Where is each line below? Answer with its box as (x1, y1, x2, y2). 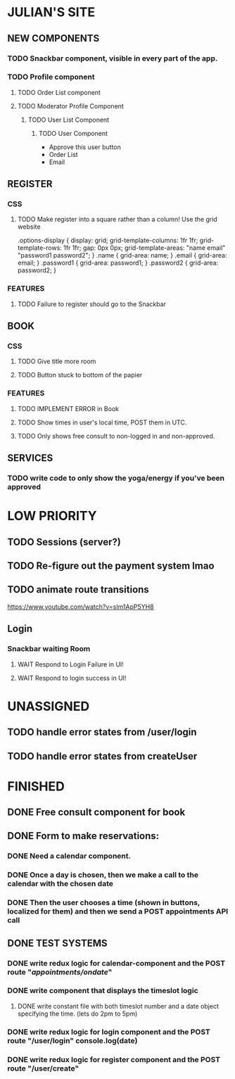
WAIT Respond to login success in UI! (17, 674, 127, 682)
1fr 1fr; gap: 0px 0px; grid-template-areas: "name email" (63, 244, 226, 252)
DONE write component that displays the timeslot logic (7, 986, 198, 996)
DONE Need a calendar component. (7, 851, 132, 861)
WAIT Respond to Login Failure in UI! (17, 660, 125, 669)
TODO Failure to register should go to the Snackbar (17, 300, 167, 308)
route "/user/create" (7, 1064, 80, 1073)
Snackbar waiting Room (7, 644, 91, 654)
